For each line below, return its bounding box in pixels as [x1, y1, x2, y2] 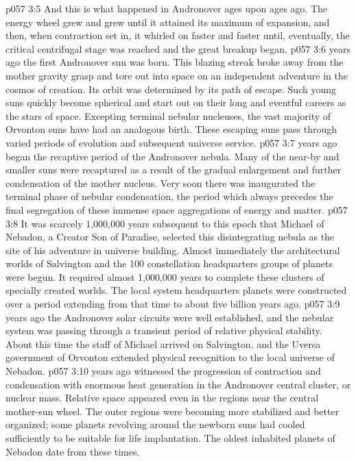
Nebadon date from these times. [5, 444, 140, 458]
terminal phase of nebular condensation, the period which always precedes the [5, 189, 333, 203]
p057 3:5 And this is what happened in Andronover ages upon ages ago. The [5, 1, 328, 15]
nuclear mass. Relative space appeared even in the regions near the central [5, 390, 319, 405]
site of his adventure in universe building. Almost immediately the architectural [5, 242, 340, 257]
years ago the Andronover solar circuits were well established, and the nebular [5, 310, 334, 324]
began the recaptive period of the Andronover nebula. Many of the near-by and [5, 149, 340, 163]
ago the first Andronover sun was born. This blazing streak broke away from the [5, 55, 344, 69]
